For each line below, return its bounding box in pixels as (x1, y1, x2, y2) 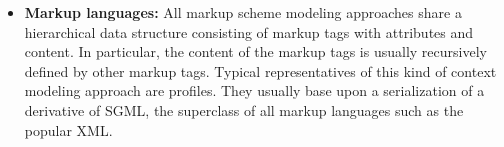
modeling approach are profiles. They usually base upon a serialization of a (24, 80, 485, 101)
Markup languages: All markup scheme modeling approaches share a (24, 2, 462, 22)
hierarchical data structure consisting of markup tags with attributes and (24, 21, 474, 42)
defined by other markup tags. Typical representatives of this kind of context (24, 60, 497, 81)
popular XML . (24, 119, 113, 140)
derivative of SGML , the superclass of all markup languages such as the (24, 99, 464, 120)
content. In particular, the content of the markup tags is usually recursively (24, 41, 487, 62)
